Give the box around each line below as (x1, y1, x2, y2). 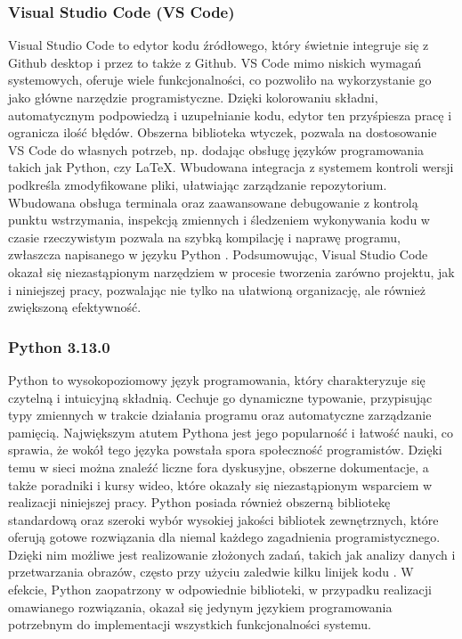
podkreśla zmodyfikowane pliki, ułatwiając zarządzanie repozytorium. (8, 175, 387, 193)
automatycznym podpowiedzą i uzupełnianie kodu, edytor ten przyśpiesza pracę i (8, 105, 452, 124)
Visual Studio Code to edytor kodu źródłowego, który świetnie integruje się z (8, 36, 429, 54)
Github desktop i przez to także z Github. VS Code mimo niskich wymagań (8, 53, 422, 71)
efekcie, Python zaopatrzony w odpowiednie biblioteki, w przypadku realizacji (8, 580, 432, 599)
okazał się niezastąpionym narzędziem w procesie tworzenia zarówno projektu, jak (8, 262, 455, 281)
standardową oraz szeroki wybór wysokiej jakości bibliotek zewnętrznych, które (8, 510, 439, 528)
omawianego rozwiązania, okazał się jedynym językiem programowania (8, 597, 393, 616)
